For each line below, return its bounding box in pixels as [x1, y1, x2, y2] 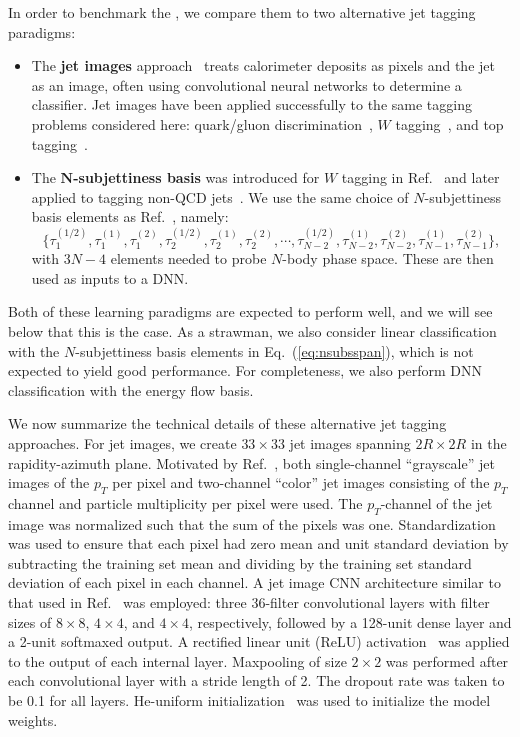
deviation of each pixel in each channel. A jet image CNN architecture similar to [8, 572, 501, 593]
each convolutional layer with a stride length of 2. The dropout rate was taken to [8, 670, 505, 691]
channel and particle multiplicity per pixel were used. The [8, 492, 363, 513]
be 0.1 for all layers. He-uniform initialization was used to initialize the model [8, 690, 491, 711]
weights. [8, 709, 58, 730]
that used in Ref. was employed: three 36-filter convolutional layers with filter [8, 592, 490, 613]
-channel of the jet [380, 492, 493, 513]
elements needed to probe [110, 248, 267, 269]
